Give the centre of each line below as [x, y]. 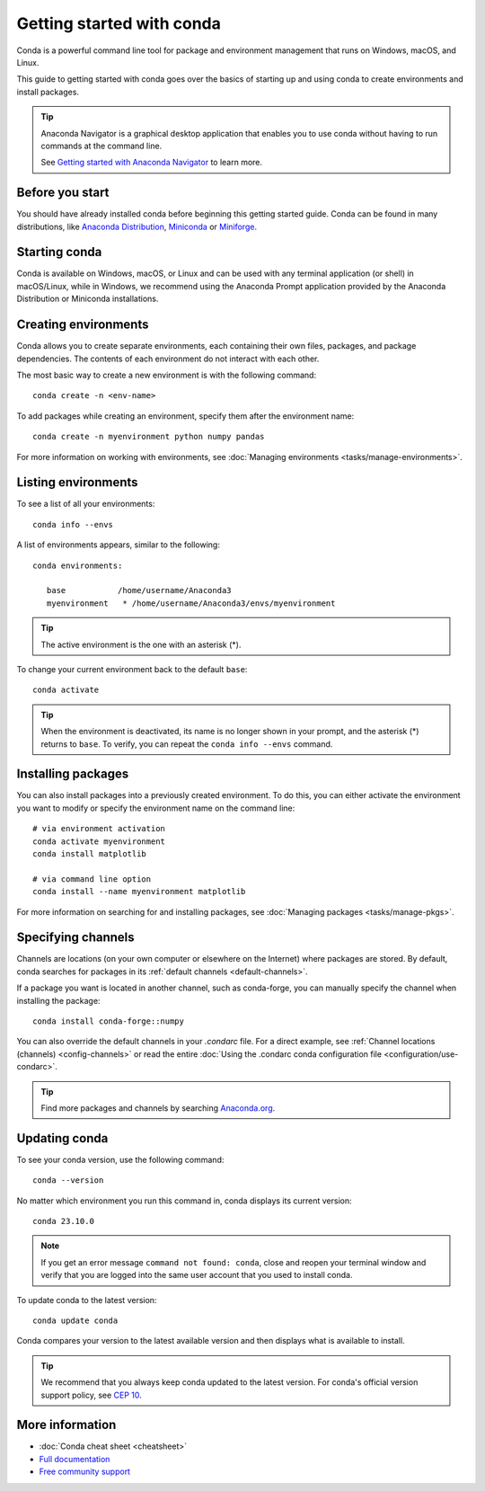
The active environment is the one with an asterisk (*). [141, 644]
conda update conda [75, 1320]
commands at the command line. [101, 146]
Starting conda [59, 252]
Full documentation [75, 1459]
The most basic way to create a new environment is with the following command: [167, 375]
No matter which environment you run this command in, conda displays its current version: [184, 1201]
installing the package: [58, 1000]
